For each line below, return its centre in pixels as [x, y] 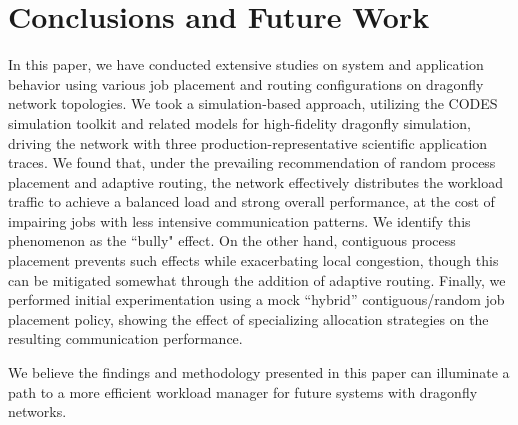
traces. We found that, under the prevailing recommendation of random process [252, 162]
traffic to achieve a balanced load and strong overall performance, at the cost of [251, 201]
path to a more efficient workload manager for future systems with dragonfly [243, 391]
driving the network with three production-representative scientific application [248, 142]
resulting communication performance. [125, 338]
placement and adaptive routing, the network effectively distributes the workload [255, 181]
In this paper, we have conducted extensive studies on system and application [246, 64]
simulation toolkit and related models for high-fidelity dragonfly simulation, [239, 122]
